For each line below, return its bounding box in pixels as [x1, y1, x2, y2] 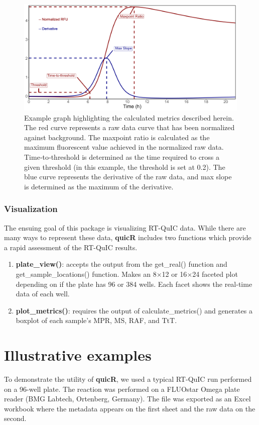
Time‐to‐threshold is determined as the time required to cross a [24, 151, 220, 162]
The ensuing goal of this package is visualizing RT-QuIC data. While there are [4, 222, 246, 233]
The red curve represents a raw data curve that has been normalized [24, 122, 235, 133]
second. [4, 413, 27, 423]
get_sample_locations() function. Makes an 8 [16, 268, 157, 279]
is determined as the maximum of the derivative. [24, 181, 174, 191]
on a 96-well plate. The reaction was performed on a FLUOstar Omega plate [4, 383, 240, 394]
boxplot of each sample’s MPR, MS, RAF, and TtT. [16, 315, 177, 326]
